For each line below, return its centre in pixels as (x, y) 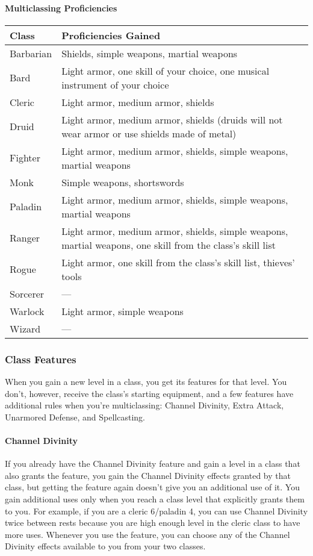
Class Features (41, 359)
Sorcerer (27, 293)
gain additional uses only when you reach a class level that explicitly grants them (155, 498)
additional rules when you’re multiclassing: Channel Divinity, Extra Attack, (144, 405)
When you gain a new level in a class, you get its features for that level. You (146, 382)
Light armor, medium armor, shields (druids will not (172, 119)
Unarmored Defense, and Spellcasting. (75, 417)
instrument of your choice (115, 84)
